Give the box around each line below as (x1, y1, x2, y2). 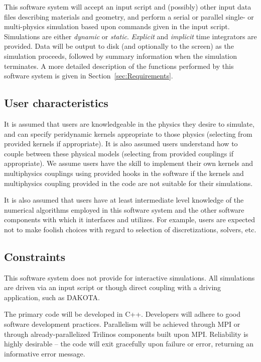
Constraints (4, 248, 65, 264)
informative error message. (4, 348, 85, 358)
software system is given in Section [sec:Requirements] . (4, 70, 173, 81)
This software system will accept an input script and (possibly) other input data (4, 2, 251, 12)
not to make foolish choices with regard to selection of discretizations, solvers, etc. (4, 224, 256, 234)
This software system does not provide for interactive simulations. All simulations (4, 272, 255, 283)
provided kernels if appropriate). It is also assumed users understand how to (4, 138, 238, 149)
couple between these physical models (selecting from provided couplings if (4, 148, 234, 158)
